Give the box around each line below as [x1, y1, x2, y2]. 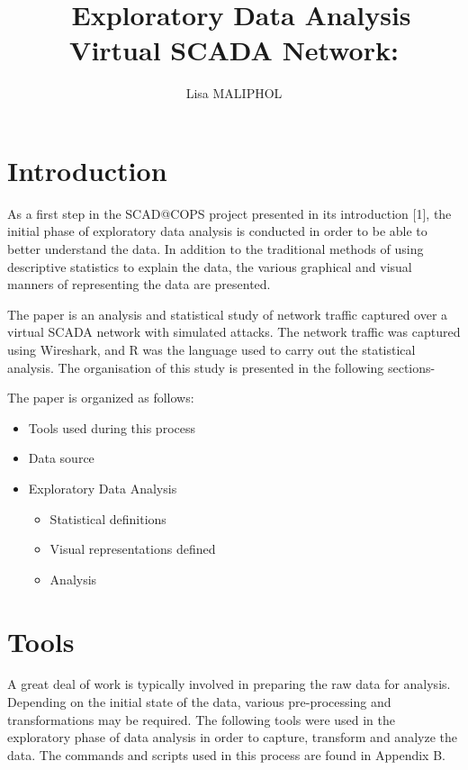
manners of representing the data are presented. [7, 275, 271, 294]
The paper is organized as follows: [7, 388, 194, 407]
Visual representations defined [49, 539, 216, 558]
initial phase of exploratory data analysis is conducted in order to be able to [7, 222, 427, 240]
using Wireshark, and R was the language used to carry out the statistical [7, 340, 416, 358]
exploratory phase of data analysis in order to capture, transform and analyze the [7, 728, 457, 747]
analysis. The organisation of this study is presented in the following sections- [7, 358, 436, 376]
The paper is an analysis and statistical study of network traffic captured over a [7, 304, 448, 323]
